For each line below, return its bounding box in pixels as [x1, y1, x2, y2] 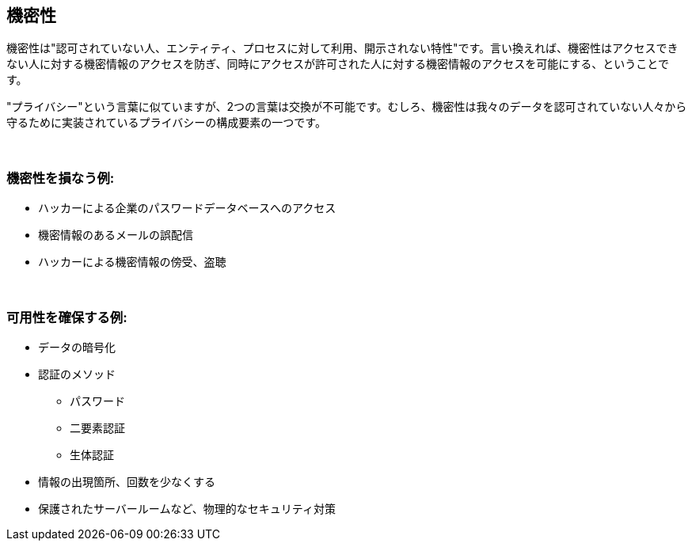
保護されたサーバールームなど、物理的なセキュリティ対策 [38, 501, 336, 515]
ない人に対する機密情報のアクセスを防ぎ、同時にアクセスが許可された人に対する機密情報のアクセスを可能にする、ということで [6, 57, 669, 71]
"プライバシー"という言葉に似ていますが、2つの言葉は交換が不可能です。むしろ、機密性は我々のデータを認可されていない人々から [6, 100, 687, 114]
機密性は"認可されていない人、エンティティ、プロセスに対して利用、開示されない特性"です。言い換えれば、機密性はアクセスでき [6, 41, 679, 55]
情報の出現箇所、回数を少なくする [38, 474, 215, 488]
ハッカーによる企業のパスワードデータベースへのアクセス [38, 201, 336, 215]
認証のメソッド [38, 367, 116, 381]
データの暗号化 [38, 340, 116, 354]
